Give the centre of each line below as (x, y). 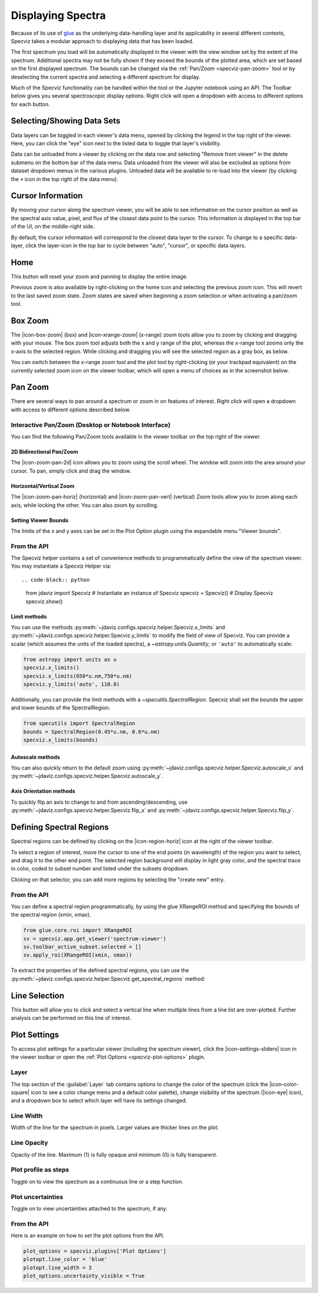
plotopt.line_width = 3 (58, 1268)
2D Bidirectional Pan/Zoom (44, 451)
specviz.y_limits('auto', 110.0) (72, 684)
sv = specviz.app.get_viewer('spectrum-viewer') (95, 939)
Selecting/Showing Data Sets (66, 121)
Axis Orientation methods (43, 791)
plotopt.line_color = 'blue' (65, 1259)
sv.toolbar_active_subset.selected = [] (82, 947)
